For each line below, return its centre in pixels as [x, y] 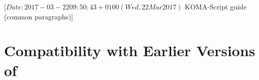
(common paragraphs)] [39, 16]
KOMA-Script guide [216, 6]
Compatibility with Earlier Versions [130, 50]
